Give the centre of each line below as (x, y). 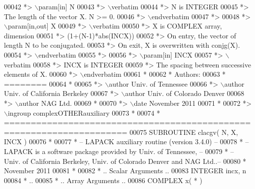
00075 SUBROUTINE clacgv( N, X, (184, 132)
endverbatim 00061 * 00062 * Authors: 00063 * (155, 74)
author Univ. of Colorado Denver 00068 (185, 93)
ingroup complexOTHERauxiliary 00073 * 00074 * (84, 112)
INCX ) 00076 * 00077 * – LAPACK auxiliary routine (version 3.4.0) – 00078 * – (127, 142)
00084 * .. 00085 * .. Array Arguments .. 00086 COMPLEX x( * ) (103, 180)
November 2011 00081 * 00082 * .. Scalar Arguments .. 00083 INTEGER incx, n (125, 171)
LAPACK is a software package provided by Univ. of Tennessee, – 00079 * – (119, 151)
